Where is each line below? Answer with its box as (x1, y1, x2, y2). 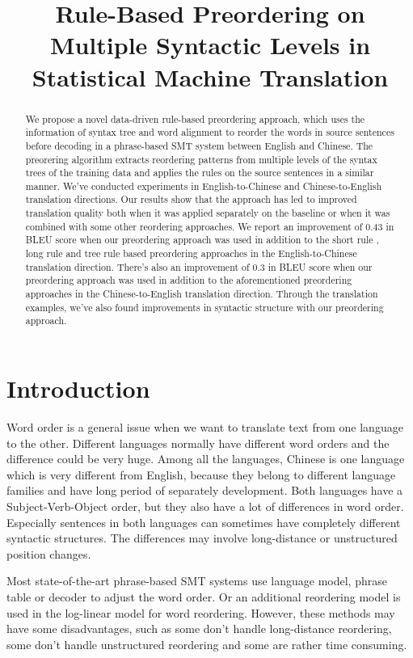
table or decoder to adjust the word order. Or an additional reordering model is (6, 588, 401, 605)
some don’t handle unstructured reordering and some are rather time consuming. (6, 635, 407, 652)
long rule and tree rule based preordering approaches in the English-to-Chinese (25, 247, 357, 260)
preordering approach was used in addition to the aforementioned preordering (25, 273, 352, 287)
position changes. (6, 545, 91, 562)
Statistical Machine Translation (32, 60, 389, 93)
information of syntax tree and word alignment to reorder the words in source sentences (25, 125, 394, 139)
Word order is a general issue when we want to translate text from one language (6, 418, 403, 435)
